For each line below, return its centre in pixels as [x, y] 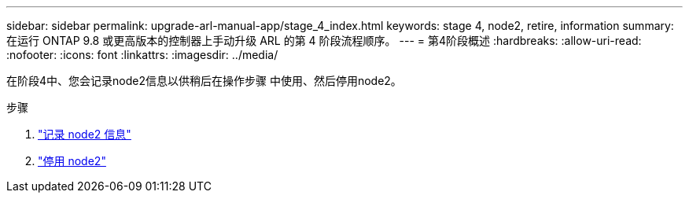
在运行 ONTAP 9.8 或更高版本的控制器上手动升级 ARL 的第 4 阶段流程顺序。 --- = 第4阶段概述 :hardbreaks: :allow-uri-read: [324, 41]
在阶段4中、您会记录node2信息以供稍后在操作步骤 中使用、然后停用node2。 [204, 81]
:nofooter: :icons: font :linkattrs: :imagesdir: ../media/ [142, 55]
